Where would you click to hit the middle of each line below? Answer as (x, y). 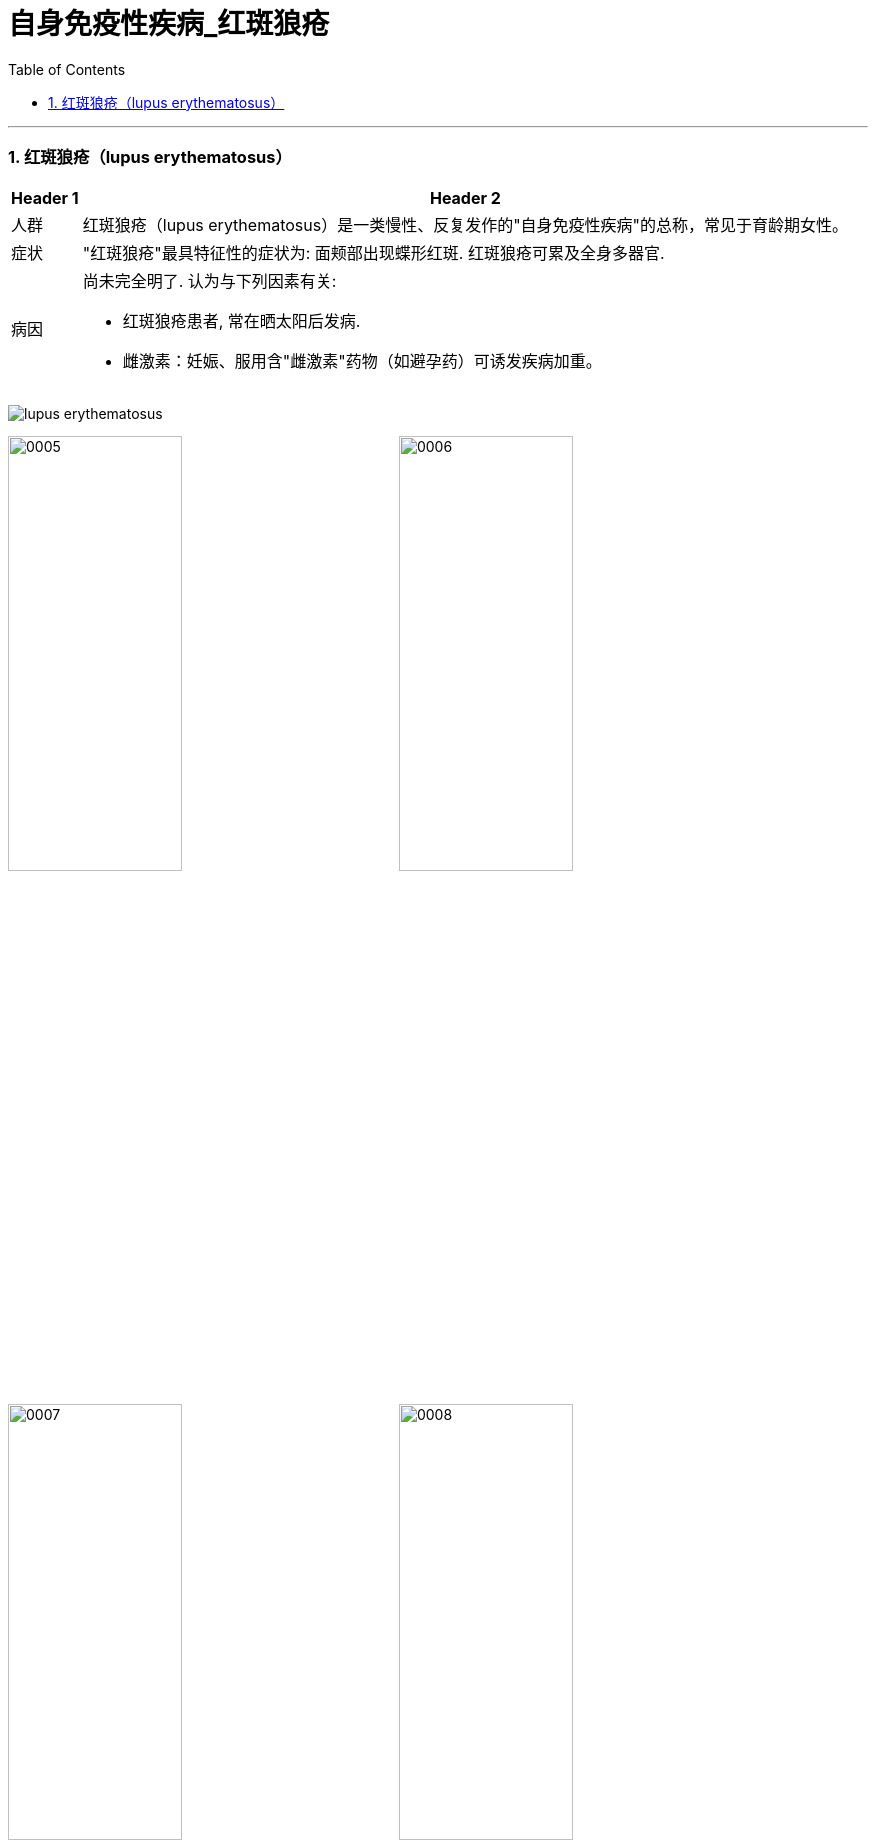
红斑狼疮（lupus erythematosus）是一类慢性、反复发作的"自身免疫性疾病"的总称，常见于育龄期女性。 (465, 224)
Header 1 (45, 197)
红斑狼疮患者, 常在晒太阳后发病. (241, 320)
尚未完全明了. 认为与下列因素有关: (209, 280)
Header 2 (465, 197)
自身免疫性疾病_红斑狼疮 (169, 24)
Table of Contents (67, 69)
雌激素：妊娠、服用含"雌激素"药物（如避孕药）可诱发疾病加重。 (362, 360)
